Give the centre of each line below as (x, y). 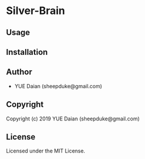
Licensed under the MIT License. (46, 151)
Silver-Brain (36, 11)
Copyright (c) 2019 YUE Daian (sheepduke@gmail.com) (73, 119)
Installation (27, 52)
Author (19, 72)
